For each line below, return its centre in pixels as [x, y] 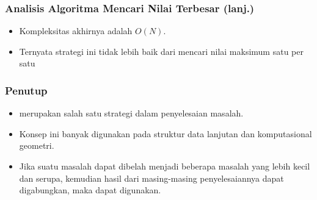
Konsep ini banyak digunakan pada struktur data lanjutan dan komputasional [166, 133]
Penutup [26, 90]
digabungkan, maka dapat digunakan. [90, 190]
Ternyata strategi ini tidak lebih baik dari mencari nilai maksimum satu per [161, 51]
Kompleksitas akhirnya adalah [76, 31]
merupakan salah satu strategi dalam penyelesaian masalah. [131, 113]
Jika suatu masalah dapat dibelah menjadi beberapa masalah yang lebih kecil [165, 166]
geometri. [37, 145]
